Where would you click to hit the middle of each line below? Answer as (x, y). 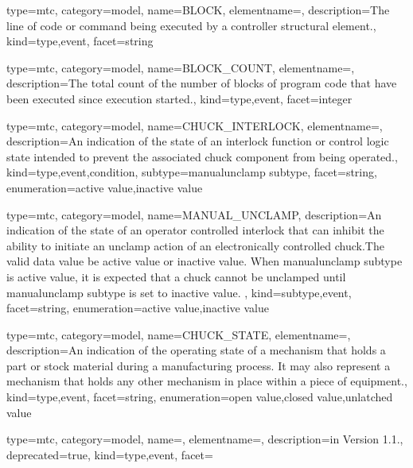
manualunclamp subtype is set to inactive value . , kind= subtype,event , (179, 292)
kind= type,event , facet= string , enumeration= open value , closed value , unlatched (200, 397)
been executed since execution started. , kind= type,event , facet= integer (179, 98)
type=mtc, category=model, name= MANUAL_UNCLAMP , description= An (194, 214)
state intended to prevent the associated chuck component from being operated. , (202, 156)
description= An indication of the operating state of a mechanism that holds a (196, 350)
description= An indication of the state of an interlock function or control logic (198, 141)
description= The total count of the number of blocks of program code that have (202, 83)
